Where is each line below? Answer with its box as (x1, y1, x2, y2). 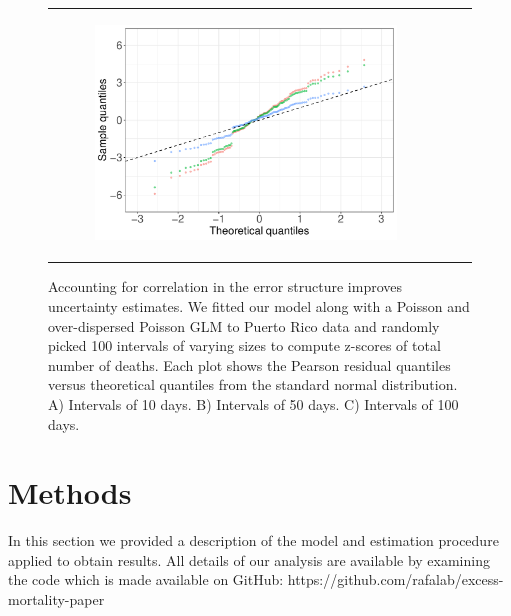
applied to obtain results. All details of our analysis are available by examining (8, 549, 490, 570)
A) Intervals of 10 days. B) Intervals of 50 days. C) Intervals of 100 (48, 393, 459, 414)
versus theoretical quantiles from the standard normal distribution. (48, 374, 458, 395)
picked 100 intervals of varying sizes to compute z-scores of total (48, 335, 441, 356)
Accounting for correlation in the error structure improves (48, 276, 403, 297)
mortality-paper (8, 589, 105, 610)
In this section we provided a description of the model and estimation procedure (8, 530, 499, 551)
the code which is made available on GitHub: (8, 569, 284, 590)
